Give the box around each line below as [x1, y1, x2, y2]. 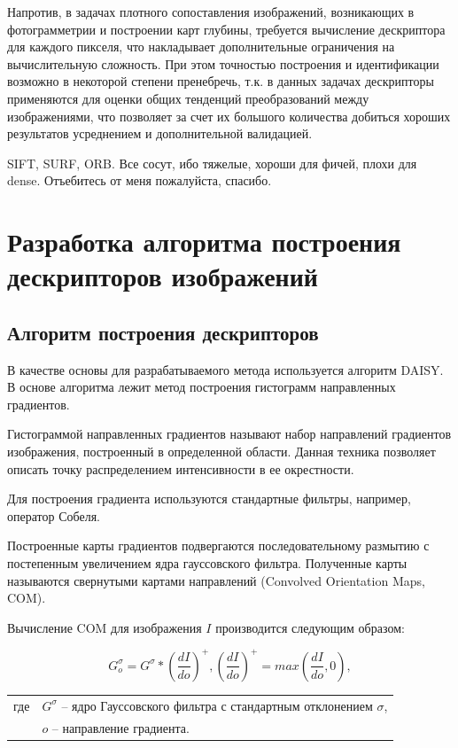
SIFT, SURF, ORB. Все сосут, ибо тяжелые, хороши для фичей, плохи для [7, 153, 417, 172]
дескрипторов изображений [7, 258, 318, 294]
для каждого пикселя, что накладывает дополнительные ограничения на [7, 37, 395, 56]
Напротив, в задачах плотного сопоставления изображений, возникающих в [7, 3, 415, 20]
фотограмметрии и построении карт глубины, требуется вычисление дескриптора [7, 19, 446, 38]
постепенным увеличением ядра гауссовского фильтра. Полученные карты [7, 554, 408, 573]
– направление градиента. [51, 718, 190, 736]
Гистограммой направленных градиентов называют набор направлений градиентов [7, 425, 452, 443]
